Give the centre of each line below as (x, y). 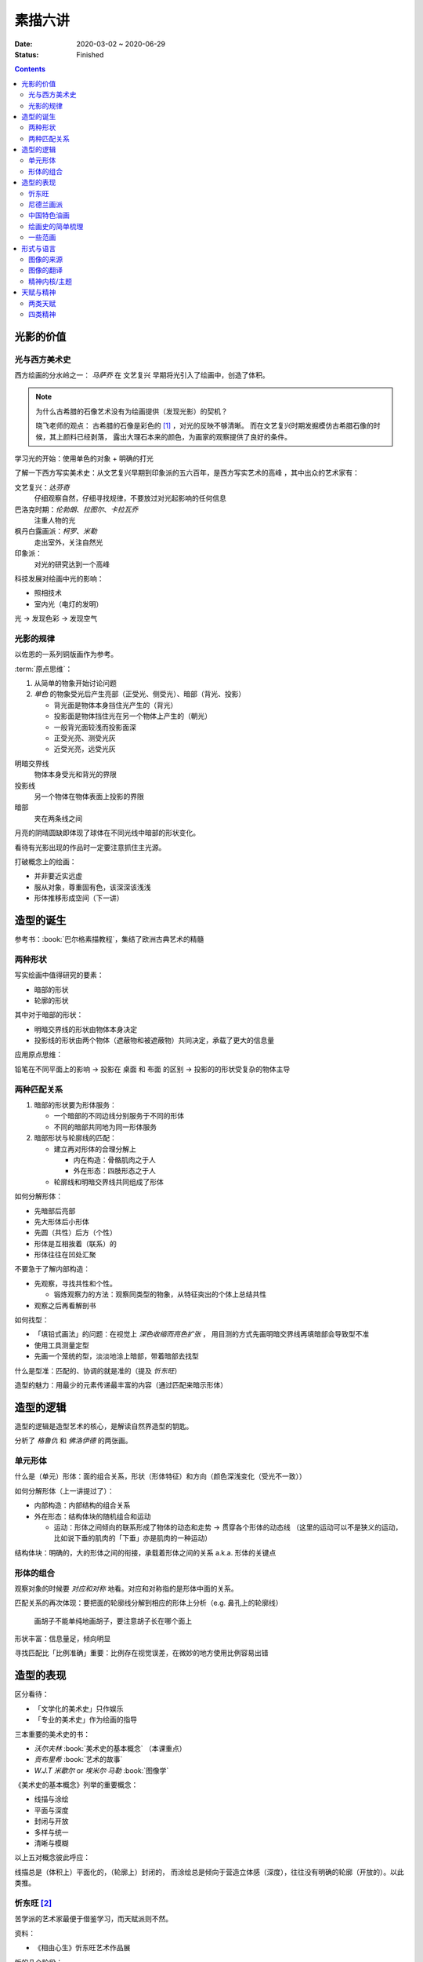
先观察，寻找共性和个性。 (75, 1283)
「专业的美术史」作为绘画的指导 (85, 1719)
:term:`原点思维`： (43, 669)
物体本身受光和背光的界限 (75, 775)
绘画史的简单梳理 (56, 226)
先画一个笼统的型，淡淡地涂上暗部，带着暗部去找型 (116, 1356)
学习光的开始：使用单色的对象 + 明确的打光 (84, 458)
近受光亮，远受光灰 (85, 749)
